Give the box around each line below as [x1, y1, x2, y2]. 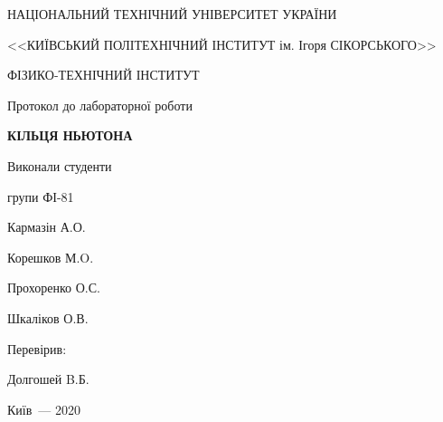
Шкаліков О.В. [7, 308, 89, 327]
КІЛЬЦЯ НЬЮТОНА [7, 126, 133, 145]
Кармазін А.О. [7, 217, 86, 236]
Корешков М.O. [7, 247, 94, 266]
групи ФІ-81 [7, 187, 74, 206]
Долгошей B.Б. [7, 369, 90, 388]
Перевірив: [7, 339, 67, 358]
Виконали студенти [7, 156, 112, 175]
